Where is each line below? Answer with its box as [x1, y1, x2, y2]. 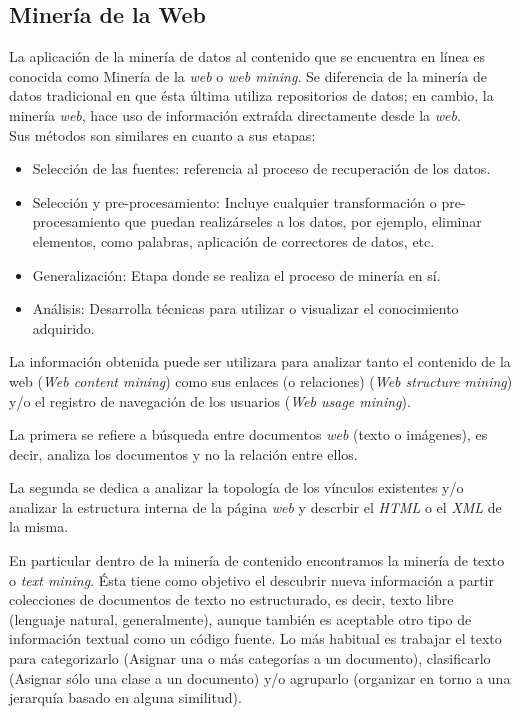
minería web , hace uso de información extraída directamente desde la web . [9, 104, 461, 125]
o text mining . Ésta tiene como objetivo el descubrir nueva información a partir [9, 569, 494, 590]
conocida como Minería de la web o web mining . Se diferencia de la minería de [9, 65, 487, 86]
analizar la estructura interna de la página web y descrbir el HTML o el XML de [9, 496, 502, 517]
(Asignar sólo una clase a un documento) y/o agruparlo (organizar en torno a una [9, 667, 511, 688]
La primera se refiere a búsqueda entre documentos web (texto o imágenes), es [9, 424, 488, 445]
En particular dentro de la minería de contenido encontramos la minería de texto [9, 550, 505, 571]
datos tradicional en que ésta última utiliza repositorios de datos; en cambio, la [9, 85, 494, 106]
